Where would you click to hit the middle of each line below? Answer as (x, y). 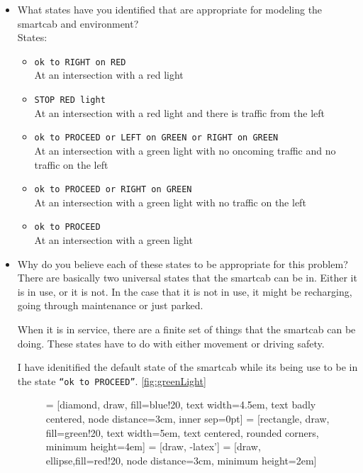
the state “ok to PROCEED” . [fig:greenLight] (112, 380)
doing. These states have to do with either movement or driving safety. (171, 343)
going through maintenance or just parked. (110, 305)
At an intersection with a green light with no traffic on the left (170, 202)
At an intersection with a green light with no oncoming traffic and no (185, 150)
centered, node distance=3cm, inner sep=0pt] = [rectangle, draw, (188, 419)
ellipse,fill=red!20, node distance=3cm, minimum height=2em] (181, 460)
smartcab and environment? (78, 23)
